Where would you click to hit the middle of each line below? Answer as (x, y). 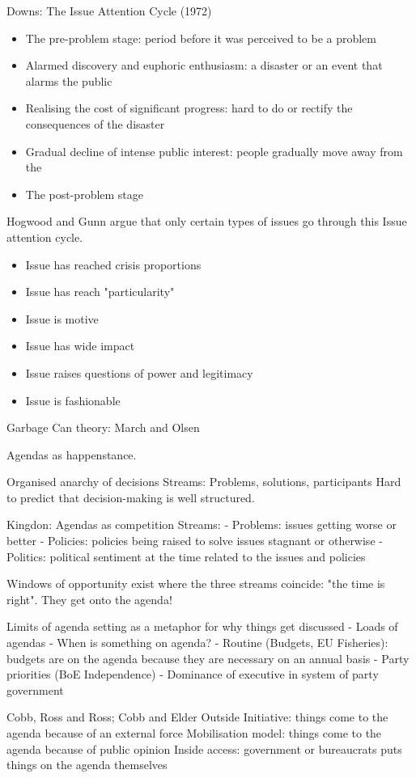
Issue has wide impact (80, 346)
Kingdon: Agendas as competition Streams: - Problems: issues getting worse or (202, 524)
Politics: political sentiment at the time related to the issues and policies (186, 556)
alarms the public (69, 80)
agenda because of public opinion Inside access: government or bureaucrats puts (204, 748)
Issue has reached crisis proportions (113, 264)
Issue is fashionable (73, 400)
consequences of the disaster (95, 123)
